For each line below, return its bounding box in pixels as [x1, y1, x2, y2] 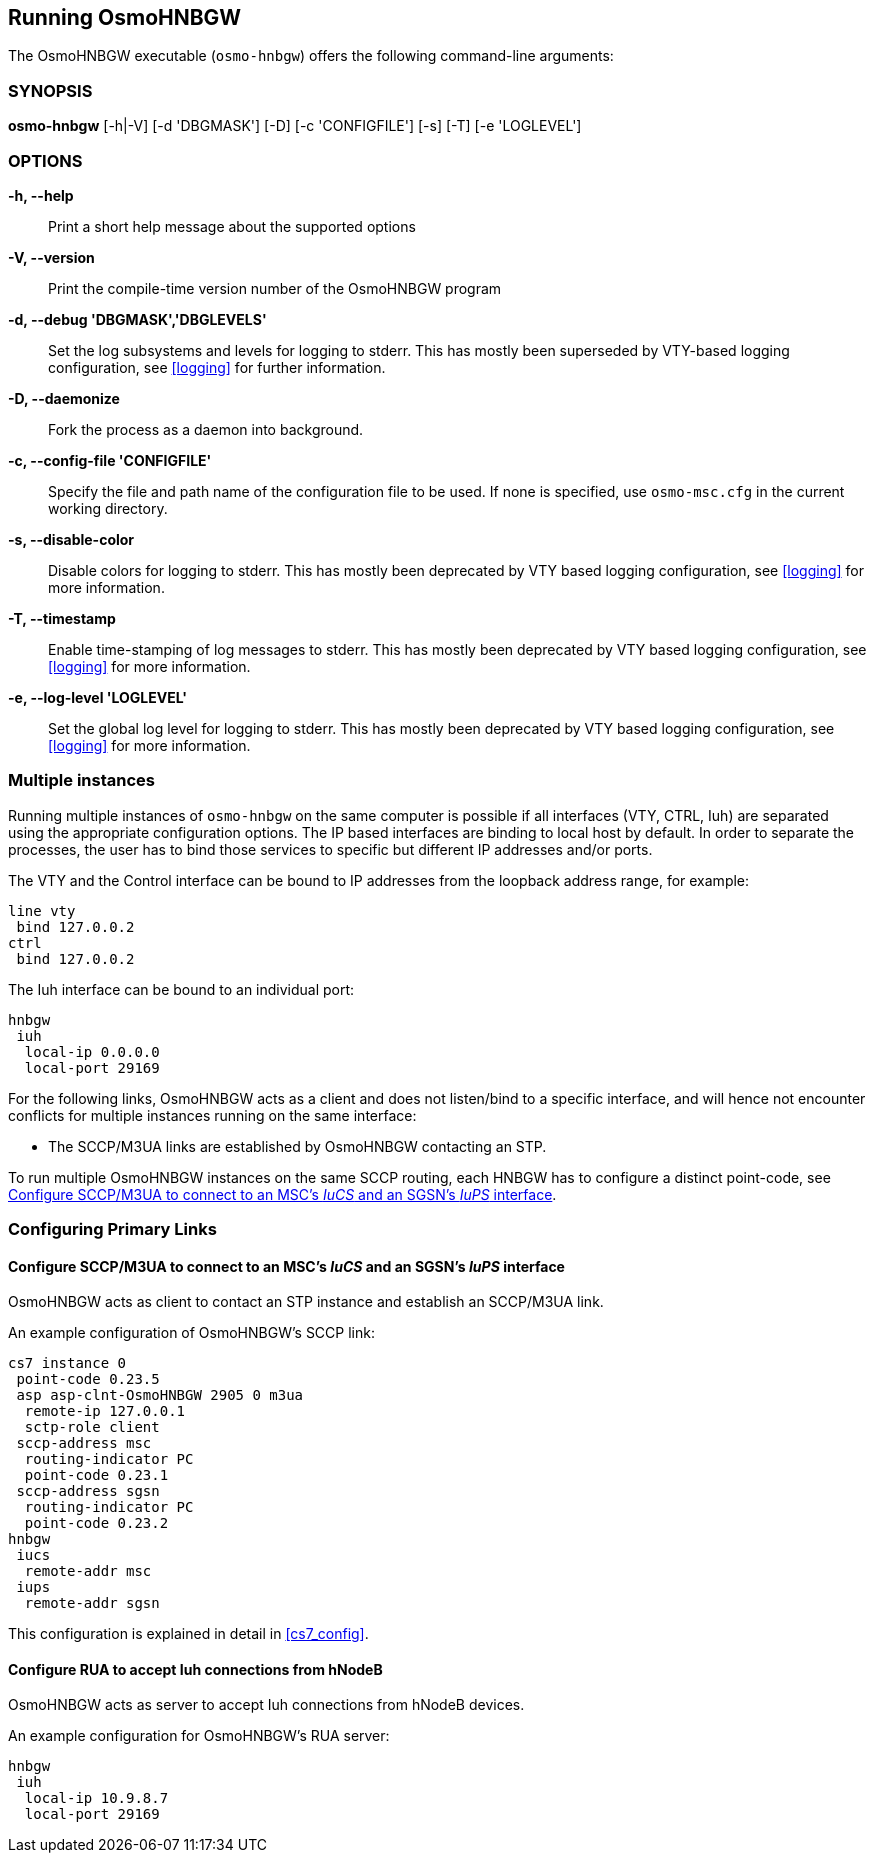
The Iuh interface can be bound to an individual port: [8, 980, 355, 998]
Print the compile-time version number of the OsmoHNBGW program [48, 279, 502, 297]
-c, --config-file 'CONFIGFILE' [8, 451, 212, 469]
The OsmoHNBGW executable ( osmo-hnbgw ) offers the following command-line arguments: [8, 47, 614, 65]
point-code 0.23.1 [24, 1467, 169, 1484]
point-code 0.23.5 [16, 1371, 160, 1388]
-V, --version [8, 248, 95, 266]
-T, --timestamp [8, 609, 116, 627]
